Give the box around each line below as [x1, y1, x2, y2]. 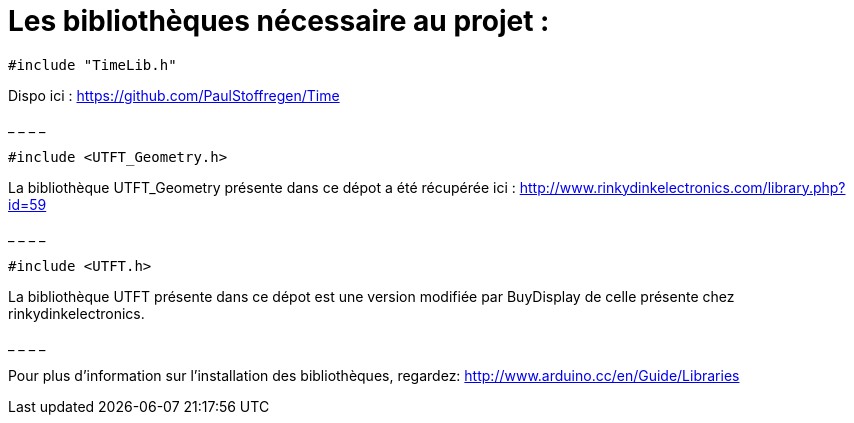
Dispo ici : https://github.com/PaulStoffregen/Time [8, 86, 340, 104]
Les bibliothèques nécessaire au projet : [8, 4, 550, 38]
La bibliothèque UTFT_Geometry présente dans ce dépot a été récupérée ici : [8, 178, 516, 196]
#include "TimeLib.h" [8, 56, 177, 73]
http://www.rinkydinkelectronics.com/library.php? [519, 178, 846, 196]
